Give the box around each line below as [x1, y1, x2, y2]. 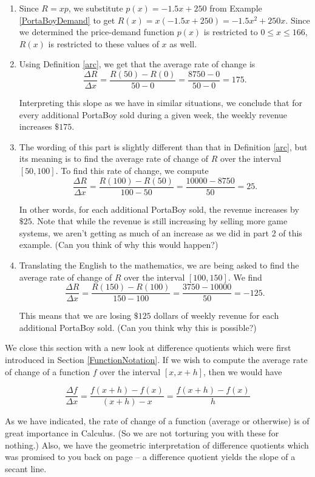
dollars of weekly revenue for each [154, 309, 279, 322]
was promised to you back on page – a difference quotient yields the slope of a [5, 450, 296, 463]
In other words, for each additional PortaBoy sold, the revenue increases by [19, 202, 299, 215]
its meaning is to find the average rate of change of [19, 152, 209, 165]
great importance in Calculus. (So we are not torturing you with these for [5, 426, 279, 439]
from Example [209, 2, 262, 14]
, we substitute [68, 2, 123, 14]
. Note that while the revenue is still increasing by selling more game [32, 215, 288, 227]
